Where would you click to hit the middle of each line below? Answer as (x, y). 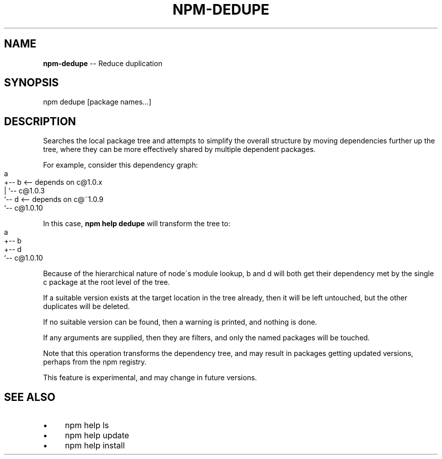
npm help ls (87, 425)
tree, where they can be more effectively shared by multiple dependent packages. (179, 149)
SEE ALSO (30, 397)
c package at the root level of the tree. (106, 282)
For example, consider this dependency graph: (121, 165)
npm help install (95, 446)
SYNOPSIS (32, 83)
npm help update (97, 436)
